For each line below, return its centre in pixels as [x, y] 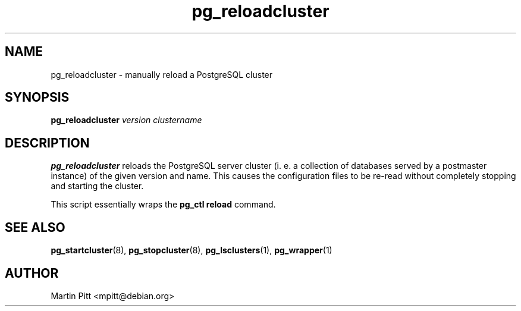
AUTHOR [32, 273]
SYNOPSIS [37, 98]
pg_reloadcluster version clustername [126, 120]
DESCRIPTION [47, 143]
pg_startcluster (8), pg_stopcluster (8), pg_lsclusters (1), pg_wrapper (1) [192, 250]
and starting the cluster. [97, 186]
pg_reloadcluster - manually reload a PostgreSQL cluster [162, 74]
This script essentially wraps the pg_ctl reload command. [163, 205]
